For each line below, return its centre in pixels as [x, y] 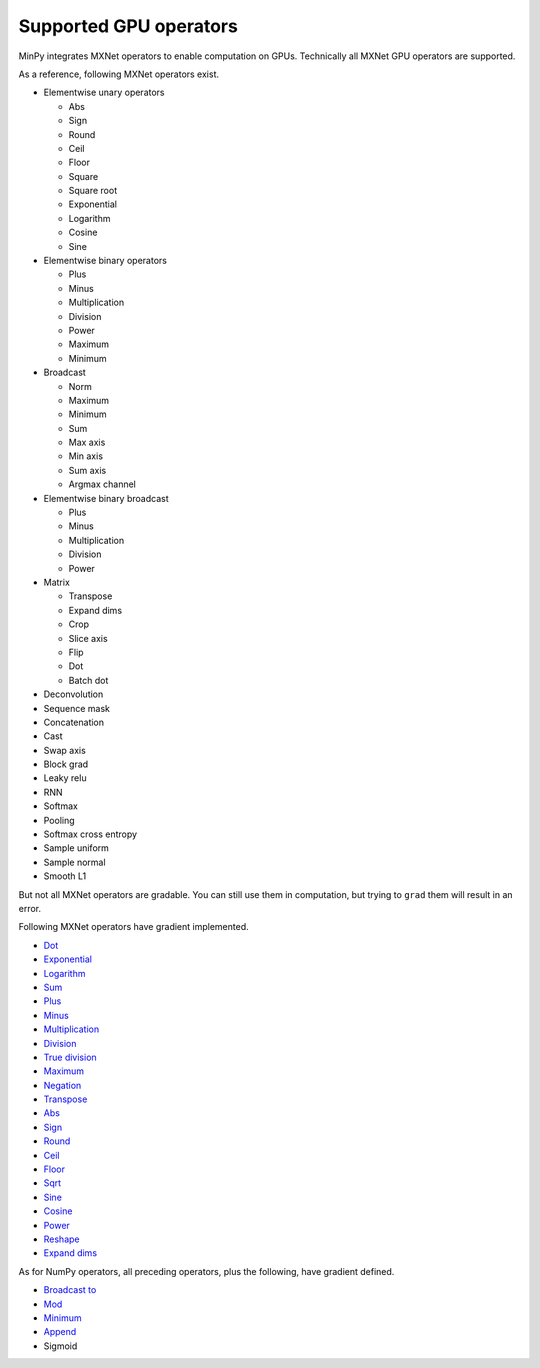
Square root [93, 191]
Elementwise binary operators [105, 261]
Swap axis [65, 750]
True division [70, 1057]
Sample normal [74, 862]
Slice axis [88, 638]
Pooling [59, 820]
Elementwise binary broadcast [106, 498]
